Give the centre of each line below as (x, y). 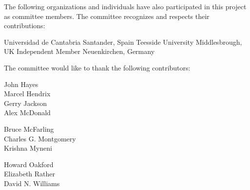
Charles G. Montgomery (40, 138)
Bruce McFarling (29, 129)
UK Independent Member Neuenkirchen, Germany (79, 51)
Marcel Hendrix (27, 94)
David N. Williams (32, 183)
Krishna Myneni (28, 148)
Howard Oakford (29, 164)
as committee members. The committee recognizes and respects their (107, 16)
